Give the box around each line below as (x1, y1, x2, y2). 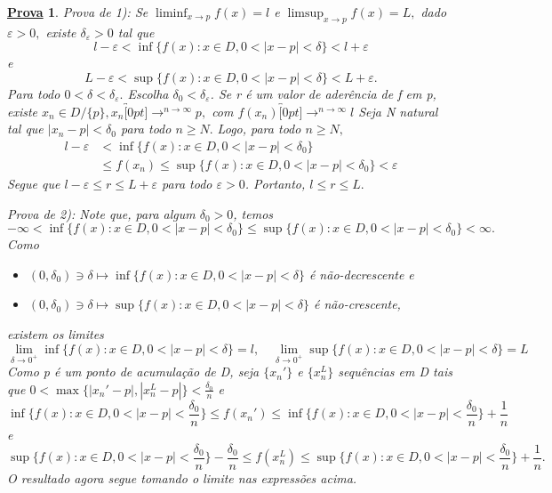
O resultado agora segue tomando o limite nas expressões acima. (7, 468, 357, 487)
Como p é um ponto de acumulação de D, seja (7, 362, 260, 381)
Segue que (7, 174, 60, 193)
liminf (156, 7, 188, 20)
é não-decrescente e (308, 264, 414, 283)
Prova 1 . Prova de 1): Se (7, 3, 148, 20)
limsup (287, 7, 324, 20)
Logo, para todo (217, 119, 301, 138)
